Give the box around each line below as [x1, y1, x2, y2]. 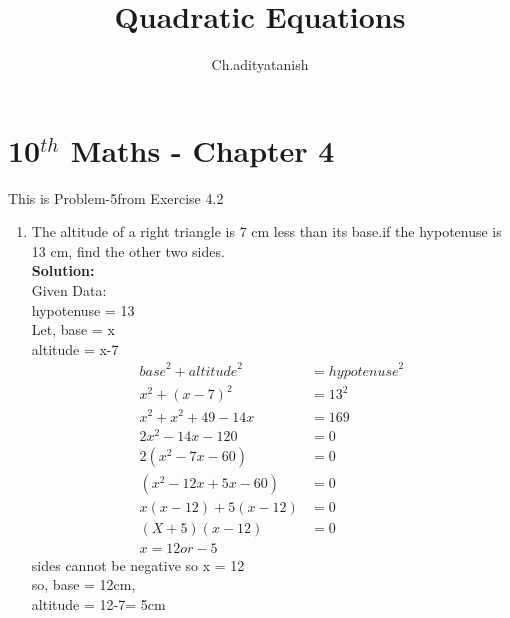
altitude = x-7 [31, 338, 119, 359]
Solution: [31, 260, 95, 281]
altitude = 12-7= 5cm [31, 594, 166, 615]
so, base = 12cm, [31, 574, 136, 595]
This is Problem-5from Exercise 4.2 [8, 187, 224, 208]
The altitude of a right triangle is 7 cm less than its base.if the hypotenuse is [31, 221, 502, 242]
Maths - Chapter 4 [70, 129, 335, 170]
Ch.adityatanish [211, 54, 309, 75]
